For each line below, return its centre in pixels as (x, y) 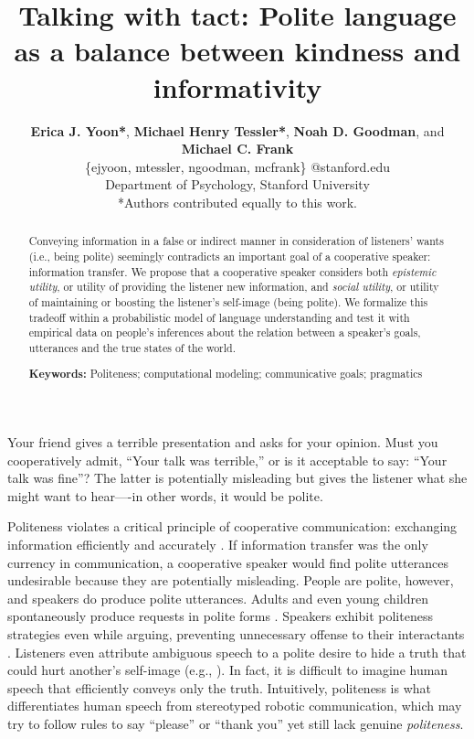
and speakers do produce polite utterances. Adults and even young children (218, 598)
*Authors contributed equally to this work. (237, 202)
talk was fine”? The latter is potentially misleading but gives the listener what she (237, 478)
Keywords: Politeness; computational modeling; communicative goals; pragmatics (226, 374)
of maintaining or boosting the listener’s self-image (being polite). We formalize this (228, 301)
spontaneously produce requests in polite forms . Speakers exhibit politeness (220, 616)
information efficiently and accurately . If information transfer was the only (218, 545)
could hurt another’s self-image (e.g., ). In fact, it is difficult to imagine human (228, 670)
